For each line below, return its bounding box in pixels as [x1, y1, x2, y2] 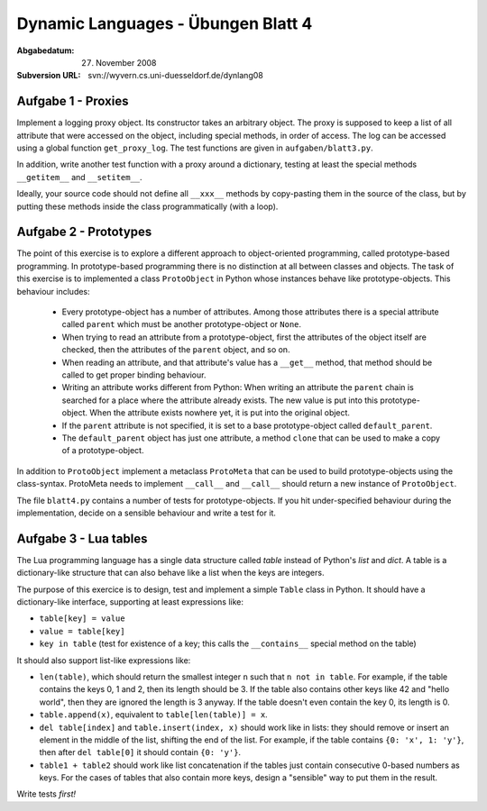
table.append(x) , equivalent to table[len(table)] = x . [39, 709, 268, 720]
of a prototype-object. [61, 445, 144, 456]
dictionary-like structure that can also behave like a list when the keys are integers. [16, 568, 325, 579]
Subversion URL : [16, 70, 81, 81]
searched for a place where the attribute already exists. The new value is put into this [61, 395, 379, 405]
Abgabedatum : [16, 45, 75, 56]
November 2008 [96, 57, 157, 68]
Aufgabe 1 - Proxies [16, 94, 129, 109]
